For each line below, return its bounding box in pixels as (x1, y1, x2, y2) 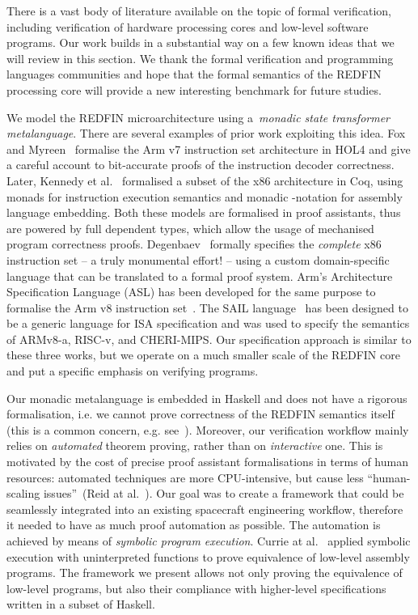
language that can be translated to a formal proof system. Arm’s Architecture (6, 267, 393, 284)
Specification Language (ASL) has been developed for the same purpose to (6, 283, 376, 300)
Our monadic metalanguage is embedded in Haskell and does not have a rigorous (6, 389, 407, 406)
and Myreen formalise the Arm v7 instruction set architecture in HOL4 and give (6, 140, 411, 157)
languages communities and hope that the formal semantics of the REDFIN (6, 66, 382, 83)
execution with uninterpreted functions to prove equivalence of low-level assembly (6, 548, 410, 565)
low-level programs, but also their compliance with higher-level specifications (6, 579, 386, 596)
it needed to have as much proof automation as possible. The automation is (6, 516, 381, 533)
